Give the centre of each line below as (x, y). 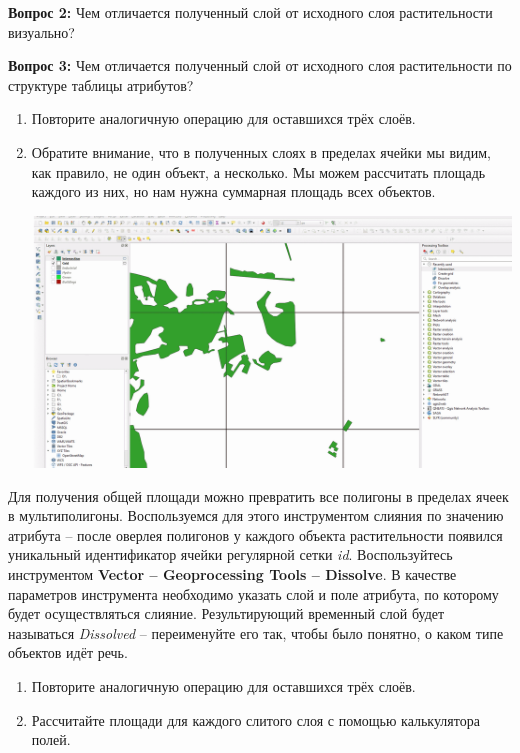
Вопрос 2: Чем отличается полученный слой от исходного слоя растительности (250, 12)
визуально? (41, 31)
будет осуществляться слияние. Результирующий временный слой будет (226, 613)
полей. (51, 739)
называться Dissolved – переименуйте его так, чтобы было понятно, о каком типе (256, 632)
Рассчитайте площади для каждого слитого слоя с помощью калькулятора (255, 719)
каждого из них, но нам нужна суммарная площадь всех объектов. (233, 191)
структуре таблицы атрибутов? (101, 84)
